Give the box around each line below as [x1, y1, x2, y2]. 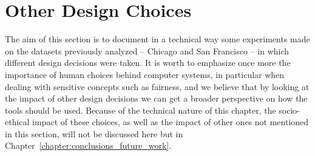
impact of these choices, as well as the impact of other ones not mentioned [32, 115, 309, 128]
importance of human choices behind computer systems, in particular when [5, 68, 285, 80]
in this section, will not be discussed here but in [5, 127, 183, 140]
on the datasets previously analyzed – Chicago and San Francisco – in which [5, 44, 290, 57]
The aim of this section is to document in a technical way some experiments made [5, 33, 310, 45]
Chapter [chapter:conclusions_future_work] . [5, 139, 172, 152]
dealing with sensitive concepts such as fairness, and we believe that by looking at [5, 80, 310, 93]
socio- [279, 103, 300, 116]
